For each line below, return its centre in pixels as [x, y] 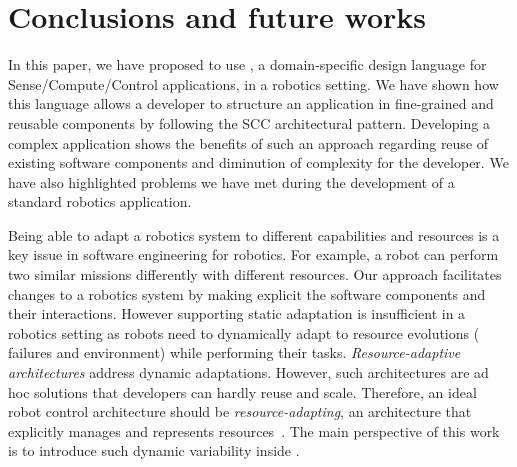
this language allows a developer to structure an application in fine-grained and [251, 103]
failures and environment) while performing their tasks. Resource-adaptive [234, 352]
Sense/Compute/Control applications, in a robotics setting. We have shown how [253, 83]
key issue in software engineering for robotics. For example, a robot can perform [253, 254]
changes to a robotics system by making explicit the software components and [247, 293]
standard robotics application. [100, 201]
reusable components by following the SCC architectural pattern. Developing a [249, 122]
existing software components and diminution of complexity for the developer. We [258, 162]
